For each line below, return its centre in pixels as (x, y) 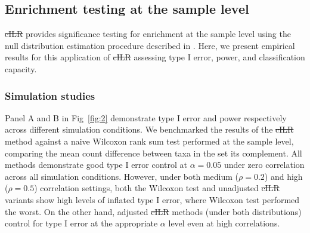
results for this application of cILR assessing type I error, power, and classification (155, 57)
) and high (283, 176)
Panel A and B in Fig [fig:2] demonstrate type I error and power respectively (146, 117)
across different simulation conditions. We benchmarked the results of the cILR (149, 129)
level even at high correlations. (224, 223)
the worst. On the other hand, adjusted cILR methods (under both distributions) (153, 211)
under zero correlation (264, 165)
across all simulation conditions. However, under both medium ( (122, 176)
